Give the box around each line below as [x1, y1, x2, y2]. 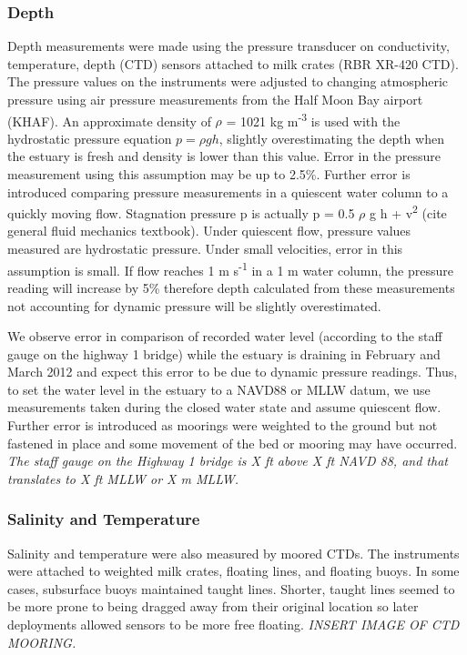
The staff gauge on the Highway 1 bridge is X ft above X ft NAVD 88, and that [7, 451, 448, 470]
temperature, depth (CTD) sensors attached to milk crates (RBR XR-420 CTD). [7, 54, 459, 73]
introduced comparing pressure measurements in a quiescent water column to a [7, 182, 449, 201]
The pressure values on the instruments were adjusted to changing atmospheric [7, 72, 449, 91]
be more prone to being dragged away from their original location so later [7, 597, 419, 616]
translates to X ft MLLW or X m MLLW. [7, 469, 239, 488]
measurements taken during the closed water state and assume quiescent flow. [7, 398, 442, 417]
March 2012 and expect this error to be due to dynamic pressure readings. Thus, [7, 362, 458, 381]
